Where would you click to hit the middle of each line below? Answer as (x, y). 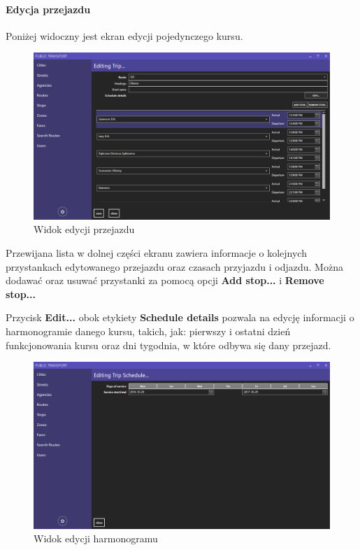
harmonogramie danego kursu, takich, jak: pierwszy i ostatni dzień (148, 331)
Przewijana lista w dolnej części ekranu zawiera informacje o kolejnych (156, 253)
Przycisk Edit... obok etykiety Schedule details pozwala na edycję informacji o (180, 317)
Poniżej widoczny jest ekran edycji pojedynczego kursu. (124, 35)
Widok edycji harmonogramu (96, 538)
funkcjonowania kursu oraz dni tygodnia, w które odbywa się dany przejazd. (168, 345)
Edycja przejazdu (48, 9)
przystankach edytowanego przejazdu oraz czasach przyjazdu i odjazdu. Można (174, 266)
